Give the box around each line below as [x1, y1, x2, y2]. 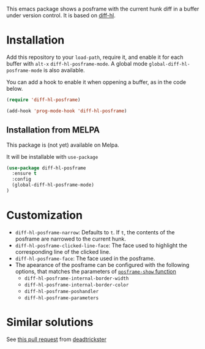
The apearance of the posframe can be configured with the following [15, 261, 190, 269]
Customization [6, 209, 83, 223]
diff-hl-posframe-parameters [24, 294, 99, 301]
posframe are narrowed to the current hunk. [15, 235, 127, 242]
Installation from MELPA [6, 125, 100, 136]
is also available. [43, 66, 85, 74]
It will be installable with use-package [6, 153, 99, 160]
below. [6, 85, 23, 92]
